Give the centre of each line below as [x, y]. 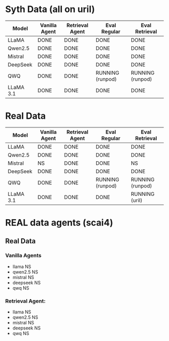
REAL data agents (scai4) [59, 223]
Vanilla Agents [23, 255]
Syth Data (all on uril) [50, 9]
